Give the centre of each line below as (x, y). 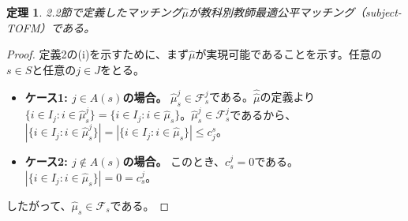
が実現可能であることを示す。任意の (288, 54)
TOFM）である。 (51, 27)
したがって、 (39, 205)
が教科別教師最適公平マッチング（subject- (295, 12)
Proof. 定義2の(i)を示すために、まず (97, 54)
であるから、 (263, 114)
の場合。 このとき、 (174, 161)
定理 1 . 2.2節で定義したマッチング (94, 12)
